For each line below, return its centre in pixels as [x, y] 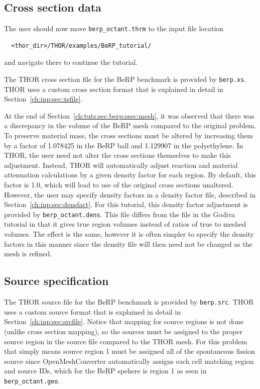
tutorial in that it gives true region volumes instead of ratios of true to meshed [125, 224]
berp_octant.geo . [32, 380]
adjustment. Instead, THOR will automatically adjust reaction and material [121, 165]
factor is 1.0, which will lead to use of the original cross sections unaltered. [119, 185]
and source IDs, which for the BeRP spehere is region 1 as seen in [105, 371]
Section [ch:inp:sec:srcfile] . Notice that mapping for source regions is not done [124, 321]
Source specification [56, 281]
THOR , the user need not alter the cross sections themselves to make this [117, 155]
